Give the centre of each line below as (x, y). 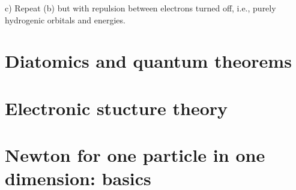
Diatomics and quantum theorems (148, 61)
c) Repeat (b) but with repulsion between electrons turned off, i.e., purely (140, 8)
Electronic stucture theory (116, 108)
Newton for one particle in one (135, 155)
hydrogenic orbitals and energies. (65, 19)
